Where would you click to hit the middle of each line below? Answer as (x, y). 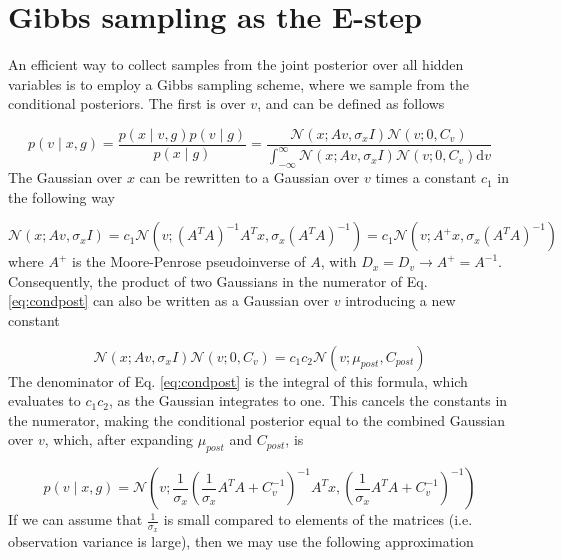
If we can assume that (75, 519)
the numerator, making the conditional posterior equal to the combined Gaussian (257, 419)
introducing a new (400, 300)
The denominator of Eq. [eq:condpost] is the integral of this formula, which (238, 380)
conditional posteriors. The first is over (127, 103)
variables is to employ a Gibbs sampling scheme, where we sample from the (239, 83)
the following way (61, 196)
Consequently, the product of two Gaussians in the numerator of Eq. (218, 280)
